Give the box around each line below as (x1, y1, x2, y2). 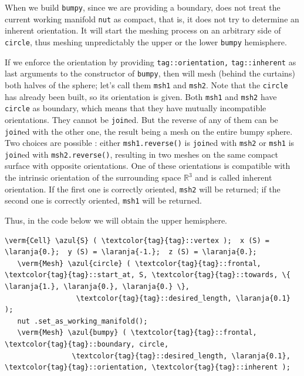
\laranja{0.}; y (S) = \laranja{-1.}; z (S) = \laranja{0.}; (5, 248, 257, 257)
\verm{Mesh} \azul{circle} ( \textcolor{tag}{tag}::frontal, (17, 259, 261, 268)
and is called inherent (195, 171, 272, 184)
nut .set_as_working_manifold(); (17, 317, 148, 325)
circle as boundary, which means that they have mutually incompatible (5, 102, 266, 114)
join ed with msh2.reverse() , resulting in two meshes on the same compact (5, 148, 278, 160)
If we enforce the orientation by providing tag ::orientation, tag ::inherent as (5, 55, 296, 68)
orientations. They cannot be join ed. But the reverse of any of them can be (5, 113, 278, 125)
